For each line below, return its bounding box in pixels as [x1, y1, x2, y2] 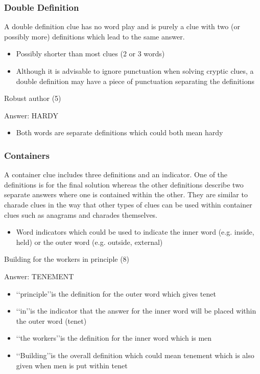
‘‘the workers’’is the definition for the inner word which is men [16, 333, 212, 343]
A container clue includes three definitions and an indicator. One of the [4, 169, 228, 180]
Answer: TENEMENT [4, 271, 74, 281]
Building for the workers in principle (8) [4, 254, 130, 264]
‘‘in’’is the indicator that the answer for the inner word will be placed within [16, 305, 256, 316]
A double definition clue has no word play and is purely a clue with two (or [4, 21, 240, 32]
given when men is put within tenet [16, 360, 128, 370]
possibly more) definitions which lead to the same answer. [4, 31, 185, 41]
